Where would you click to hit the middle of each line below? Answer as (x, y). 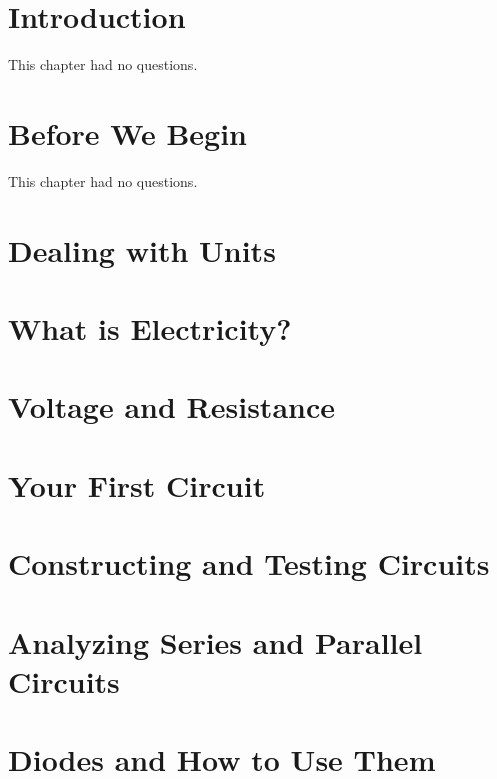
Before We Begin (128, 132)
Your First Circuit (137, 484)
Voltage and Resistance (171, 406)
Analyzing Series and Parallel (215, 641)
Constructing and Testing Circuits (249, 563)
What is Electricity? (150, 328)
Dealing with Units (142, 249)
